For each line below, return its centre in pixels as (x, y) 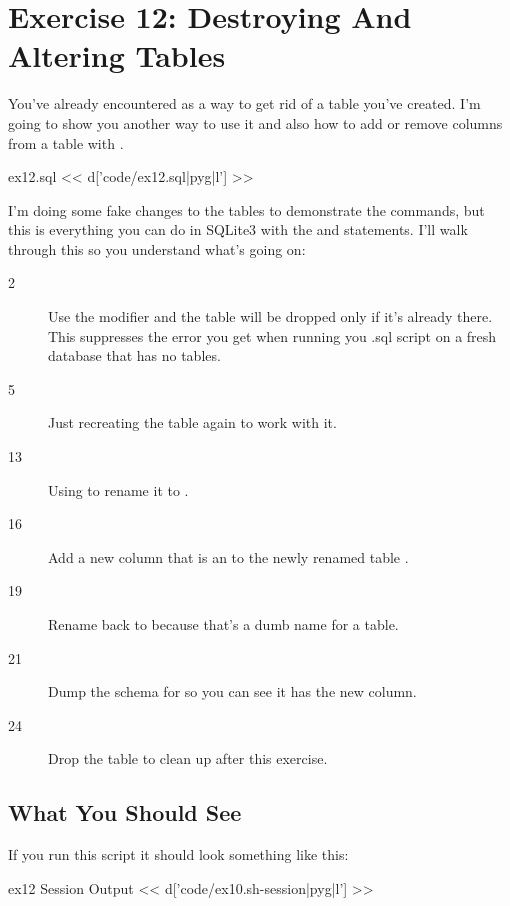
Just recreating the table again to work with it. (192, 422)
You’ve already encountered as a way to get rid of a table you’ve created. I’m (244, 103)
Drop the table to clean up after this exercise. (188, 758)
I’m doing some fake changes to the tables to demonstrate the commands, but (246, 209)
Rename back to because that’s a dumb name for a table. (223, 624)
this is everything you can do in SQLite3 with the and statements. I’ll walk (238, 229)
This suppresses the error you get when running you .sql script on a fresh (272, 335)
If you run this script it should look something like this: (178, 854)
